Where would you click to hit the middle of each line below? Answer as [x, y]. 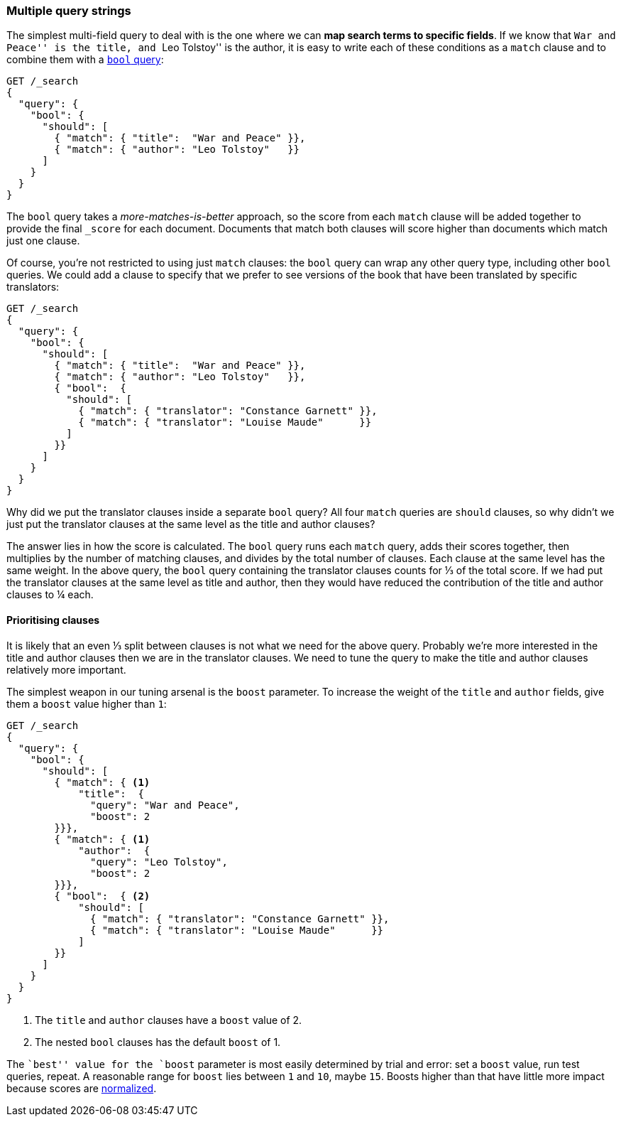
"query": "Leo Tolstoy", [159, 862]
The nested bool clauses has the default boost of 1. [158, 1042]
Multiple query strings [69, 11]
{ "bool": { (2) [102, 896]
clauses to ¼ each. [50, 595]
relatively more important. [66, 669]
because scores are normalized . [82, 1088]
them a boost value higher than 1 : [87, 703]
